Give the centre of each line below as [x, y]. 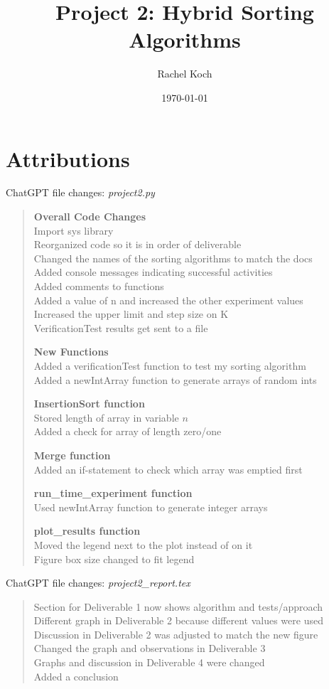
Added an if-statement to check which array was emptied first [168, 469]
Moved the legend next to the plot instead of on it [143, 544]
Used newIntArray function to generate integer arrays [151, 507]
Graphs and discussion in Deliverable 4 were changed [149, 662]
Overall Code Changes [90, 217]
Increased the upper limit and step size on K [131, 314]
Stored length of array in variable [106, 417]
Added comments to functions [99, 286]
